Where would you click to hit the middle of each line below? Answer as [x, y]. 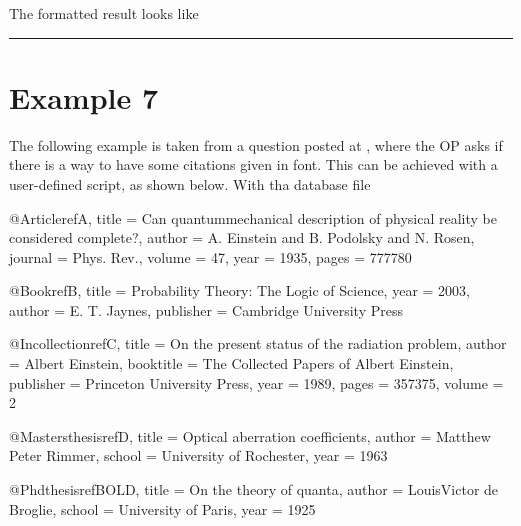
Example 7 [84, 96]
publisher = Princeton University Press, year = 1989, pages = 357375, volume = [256, 382]
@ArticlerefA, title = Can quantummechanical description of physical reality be [253, 217]
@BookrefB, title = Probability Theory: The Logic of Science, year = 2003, [239, 290]
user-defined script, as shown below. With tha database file [190, 183]
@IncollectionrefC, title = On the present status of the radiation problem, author [258, 343]
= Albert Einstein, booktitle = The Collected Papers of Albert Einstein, [231, 363]
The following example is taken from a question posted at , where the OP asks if [256, 144]
